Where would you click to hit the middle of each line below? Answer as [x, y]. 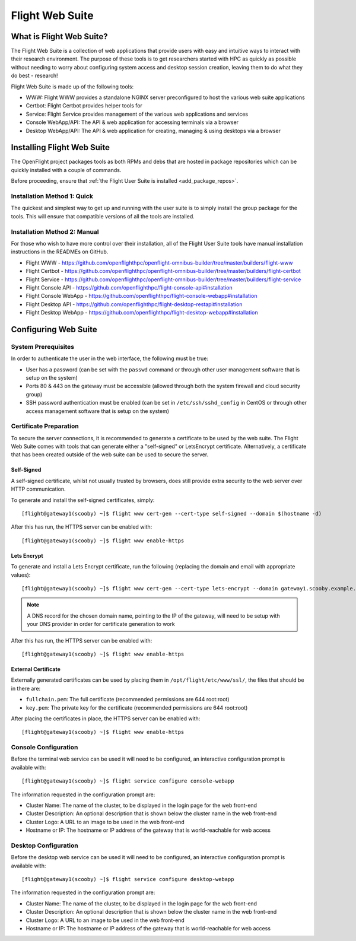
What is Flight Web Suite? [59, 36]
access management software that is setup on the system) [97, 411]
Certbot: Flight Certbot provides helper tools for [84, 106]
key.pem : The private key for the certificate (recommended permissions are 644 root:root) [137, 708]
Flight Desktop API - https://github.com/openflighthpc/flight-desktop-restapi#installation [134, 304]
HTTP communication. [38, 489]
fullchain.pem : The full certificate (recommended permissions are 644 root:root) [128, 700]
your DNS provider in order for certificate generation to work [101, 624]
